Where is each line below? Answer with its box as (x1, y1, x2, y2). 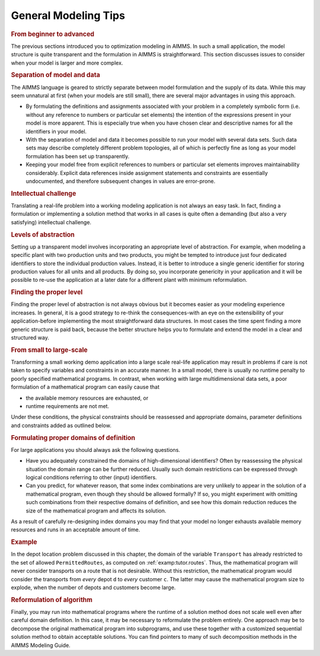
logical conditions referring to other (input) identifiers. (25, 473, 157, 480)
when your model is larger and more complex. (11, 59, 123, 66)
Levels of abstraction (11, 230, 75, 238)
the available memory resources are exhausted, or (25, 394, 149, 402)
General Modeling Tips (11, 9, 126, 22)
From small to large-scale (11, 346, 88, 354)
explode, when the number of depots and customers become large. (11, 584, 176, 591)
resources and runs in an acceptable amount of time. (11, 526, 140, 533)
